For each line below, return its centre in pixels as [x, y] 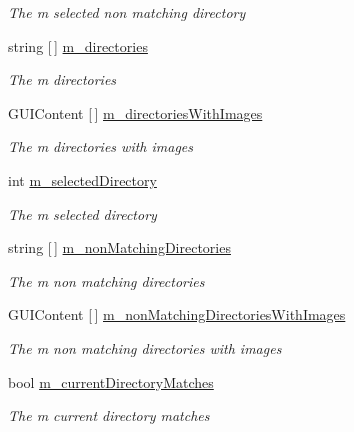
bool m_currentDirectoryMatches [111, 381]
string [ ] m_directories [78, 45]
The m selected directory [82, 213]
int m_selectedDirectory [82, 179]
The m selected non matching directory [127, 12]
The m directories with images [101, 146]
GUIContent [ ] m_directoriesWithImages [135, 112]
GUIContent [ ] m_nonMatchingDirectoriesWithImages [177, 314]
